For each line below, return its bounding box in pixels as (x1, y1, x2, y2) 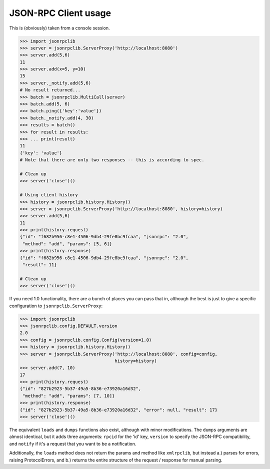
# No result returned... (19, 87, 81, 93)
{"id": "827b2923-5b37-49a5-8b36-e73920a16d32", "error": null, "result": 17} (19, 407, 217, 413)
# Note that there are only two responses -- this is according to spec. (19, 157, 204, 163)
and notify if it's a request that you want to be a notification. (9, 441, 136, 447)
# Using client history (19, 192, 78, 198)
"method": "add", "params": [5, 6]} (22, 241, 112, 247)
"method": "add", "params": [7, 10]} (22, 393, 115, 399)
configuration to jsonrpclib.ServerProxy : (9, 303, 103, 309)
